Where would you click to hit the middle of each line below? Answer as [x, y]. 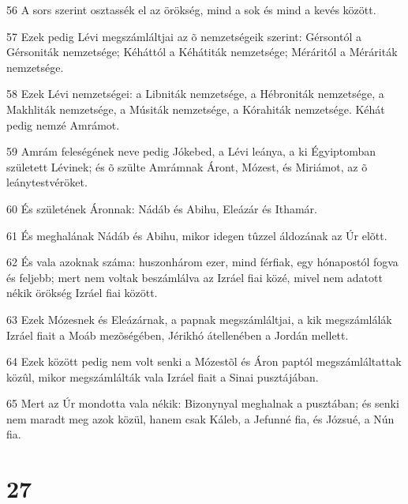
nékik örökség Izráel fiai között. [82, 293]
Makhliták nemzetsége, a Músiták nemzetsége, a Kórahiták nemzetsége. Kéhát [196, 109]
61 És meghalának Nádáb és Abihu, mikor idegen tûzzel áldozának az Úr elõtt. [197, 235]
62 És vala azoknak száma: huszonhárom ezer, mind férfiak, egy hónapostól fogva [202, 262]
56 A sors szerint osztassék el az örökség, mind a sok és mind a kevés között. [191, 9]
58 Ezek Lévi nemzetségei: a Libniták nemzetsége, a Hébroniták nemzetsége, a [195, 94]
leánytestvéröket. [47, 182]
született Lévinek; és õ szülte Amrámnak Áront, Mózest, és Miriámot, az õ [187, 166]
